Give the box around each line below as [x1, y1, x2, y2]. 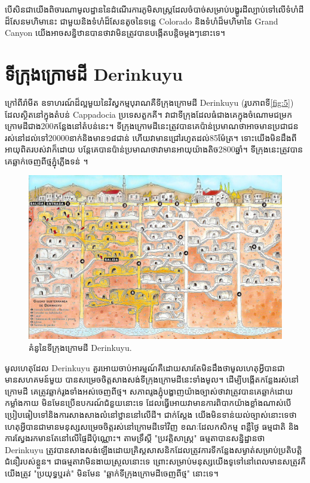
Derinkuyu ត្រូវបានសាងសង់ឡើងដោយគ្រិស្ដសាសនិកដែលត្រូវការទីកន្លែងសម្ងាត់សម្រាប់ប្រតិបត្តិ [5, 443, 302, 456]
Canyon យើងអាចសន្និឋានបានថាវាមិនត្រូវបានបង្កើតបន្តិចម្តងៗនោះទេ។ [5, 26, 226, 39]
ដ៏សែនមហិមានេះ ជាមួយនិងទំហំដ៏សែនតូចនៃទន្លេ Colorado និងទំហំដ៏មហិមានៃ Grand [5, 14, 278, 27]
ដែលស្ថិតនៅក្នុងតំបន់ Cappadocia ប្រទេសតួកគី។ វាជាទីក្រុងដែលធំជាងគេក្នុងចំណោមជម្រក [5, 108, 293, 120]
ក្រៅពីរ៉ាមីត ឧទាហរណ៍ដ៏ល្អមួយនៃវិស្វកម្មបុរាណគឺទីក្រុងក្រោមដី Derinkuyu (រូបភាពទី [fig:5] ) [5, 96, 294, 108]
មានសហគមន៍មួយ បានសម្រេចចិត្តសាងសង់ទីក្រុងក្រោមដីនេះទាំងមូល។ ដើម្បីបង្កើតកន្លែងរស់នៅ [5, 373, 299, 386]
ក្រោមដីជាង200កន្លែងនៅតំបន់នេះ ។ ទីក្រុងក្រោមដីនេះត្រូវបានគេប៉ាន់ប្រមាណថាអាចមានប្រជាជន [5, 120, 299, 132]
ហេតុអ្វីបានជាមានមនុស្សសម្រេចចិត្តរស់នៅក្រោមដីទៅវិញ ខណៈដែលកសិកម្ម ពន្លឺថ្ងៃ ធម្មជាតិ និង [5, 420, 299, 432]
